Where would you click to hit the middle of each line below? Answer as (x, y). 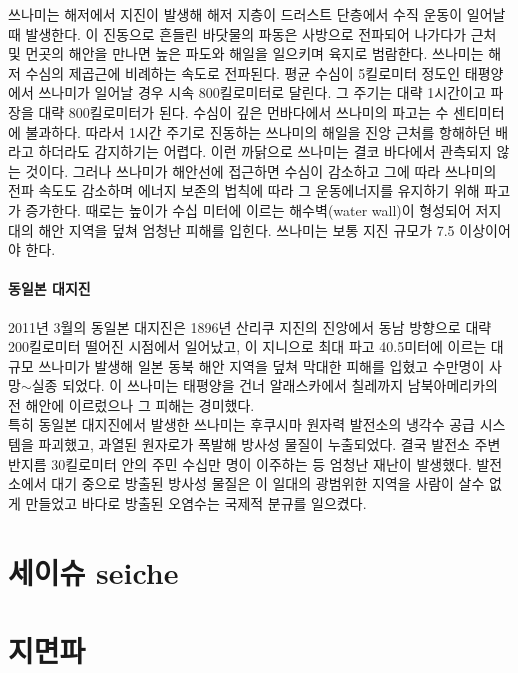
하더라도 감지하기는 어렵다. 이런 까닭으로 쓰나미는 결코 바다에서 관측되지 (265, 151)
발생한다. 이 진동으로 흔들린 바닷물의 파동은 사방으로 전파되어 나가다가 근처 (261, 33)
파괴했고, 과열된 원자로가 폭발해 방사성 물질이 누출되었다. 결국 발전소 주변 (269, 444)
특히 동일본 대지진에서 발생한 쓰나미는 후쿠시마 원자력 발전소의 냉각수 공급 (241, 424)
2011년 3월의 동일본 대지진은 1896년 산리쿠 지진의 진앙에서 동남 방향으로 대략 (250, 326)
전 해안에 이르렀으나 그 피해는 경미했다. (131, 404)
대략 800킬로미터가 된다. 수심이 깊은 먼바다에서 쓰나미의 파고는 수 (243, 111)
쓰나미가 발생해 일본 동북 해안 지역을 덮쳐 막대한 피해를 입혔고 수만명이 (261, 365)
